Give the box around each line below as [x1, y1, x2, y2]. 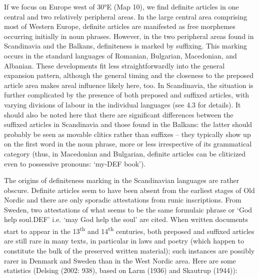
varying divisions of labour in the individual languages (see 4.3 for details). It [4, 99, 241, 109]
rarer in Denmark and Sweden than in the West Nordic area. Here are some [4, 255, 236, 265]
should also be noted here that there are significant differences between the [4, 109, 233, 119]
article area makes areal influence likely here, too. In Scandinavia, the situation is [4, 79, 253, 90]
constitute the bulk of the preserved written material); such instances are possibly [4, 245, 255, 255]
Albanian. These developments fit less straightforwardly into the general [4, 60, 225, 70]
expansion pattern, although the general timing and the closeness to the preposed [4, 70, 254, 80]
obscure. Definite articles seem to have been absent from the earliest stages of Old [4, 184, 255, 195]
